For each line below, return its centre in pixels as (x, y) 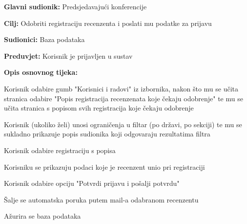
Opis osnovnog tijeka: (41, 72)
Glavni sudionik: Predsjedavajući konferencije (75, 6)
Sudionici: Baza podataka (44, 39)
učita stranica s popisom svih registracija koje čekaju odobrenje (99, 108)
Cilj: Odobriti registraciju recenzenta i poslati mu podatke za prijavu (108, 23)
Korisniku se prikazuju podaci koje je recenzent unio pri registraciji (104, 167)
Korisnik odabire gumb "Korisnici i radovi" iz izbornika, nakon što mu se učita (121, 88)
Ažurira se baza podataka (42, 216)
